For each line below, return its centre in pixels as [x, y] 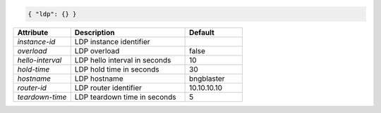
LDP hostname [99, 79]
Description [95, 32]
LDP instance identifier [113, 41]
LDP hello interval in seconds [123, 60]
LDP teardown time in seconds [125, 97]
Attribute [33, 32]
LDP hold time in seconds [117, 69]
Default [202, 32]
